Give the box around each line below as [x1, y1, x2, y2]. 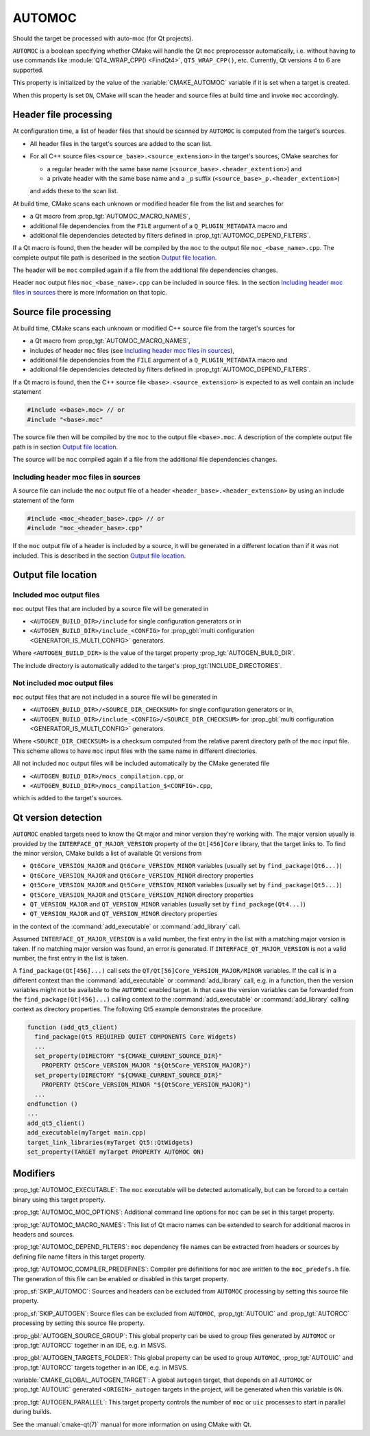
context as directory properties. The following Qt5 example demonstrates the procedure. [12, 1004, 263, 1013]
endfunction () [27, 1100, 78, 1108]
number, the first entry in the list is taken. [12, 954, 129, 962]
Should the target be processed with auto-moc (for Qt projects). [12, 34, 193, 42]
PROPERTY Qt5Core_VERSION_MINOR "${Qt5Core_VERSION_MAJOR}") [41, 1081, 251, 1089]
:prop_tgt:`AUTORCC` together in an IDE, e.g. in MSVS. [12, 1341, 167, 1349]
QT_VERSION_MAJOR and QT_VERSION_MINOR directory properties [29, 910, 218, 918]
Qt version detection [12, 812, 103, 824]
